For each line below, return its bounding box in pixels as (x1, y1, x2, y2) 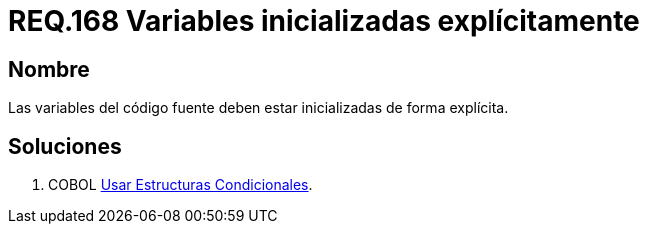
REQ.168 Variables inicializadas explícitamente (8, 4, 640, 38)
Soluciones (8, 133, 122, 159)
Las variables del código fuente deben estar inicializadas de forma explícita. (8, 99, 509, 117)
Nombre (8, 56, 90, 82)
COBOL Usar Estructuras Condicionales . (48, 176, 313, 194)
